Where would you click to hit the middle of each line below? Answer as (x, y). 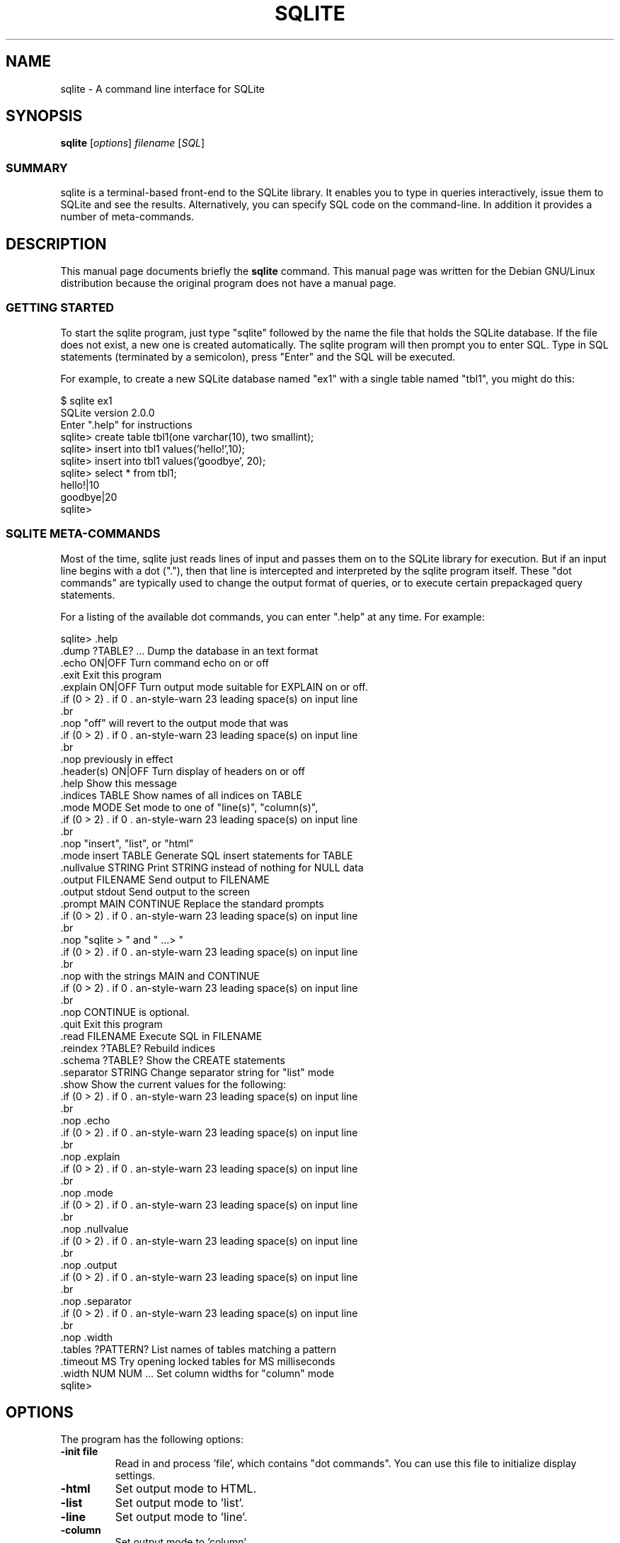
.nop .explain (90, 1156)
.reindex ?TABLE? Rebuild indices (138, 1048)
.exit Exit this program (111, 674)
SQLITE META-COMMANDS (83, 534)
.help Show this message (119, 783)
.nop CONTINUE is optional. (125, 1012)
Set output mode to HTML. (186, 1489)
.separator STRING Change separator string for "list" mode (197, 1072)
